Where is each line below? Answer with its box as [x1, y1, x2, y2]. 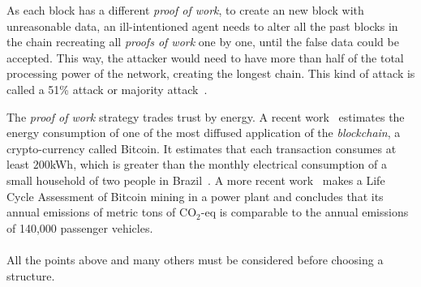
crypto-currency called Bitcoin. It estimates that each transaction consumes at [6, 139, 397, 156]
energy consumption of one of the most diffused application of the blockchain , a [6, 124, 401, 141]
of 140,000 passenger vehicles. [6, 219, 153, 236]
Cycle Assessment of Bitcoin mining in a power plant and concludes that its [6, 187, 384, 204]
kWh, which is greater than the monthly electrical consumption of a [49, 156, 387, 173]
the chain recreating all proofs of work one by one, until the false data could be [6, 33, 399, 50]
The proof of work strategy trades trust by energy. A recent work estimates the [6, 108, 405, 125]
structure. [6, 267, 55, 284]
